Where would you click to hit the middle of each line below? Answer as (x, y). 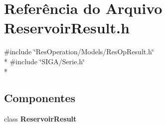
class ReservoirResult (40, 119)
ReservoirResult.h (67, 28)
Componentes (40, 98)
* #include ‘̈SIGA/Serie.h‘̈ (44, 61)
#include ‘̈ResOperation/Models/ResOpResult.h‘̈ (79, 52)
